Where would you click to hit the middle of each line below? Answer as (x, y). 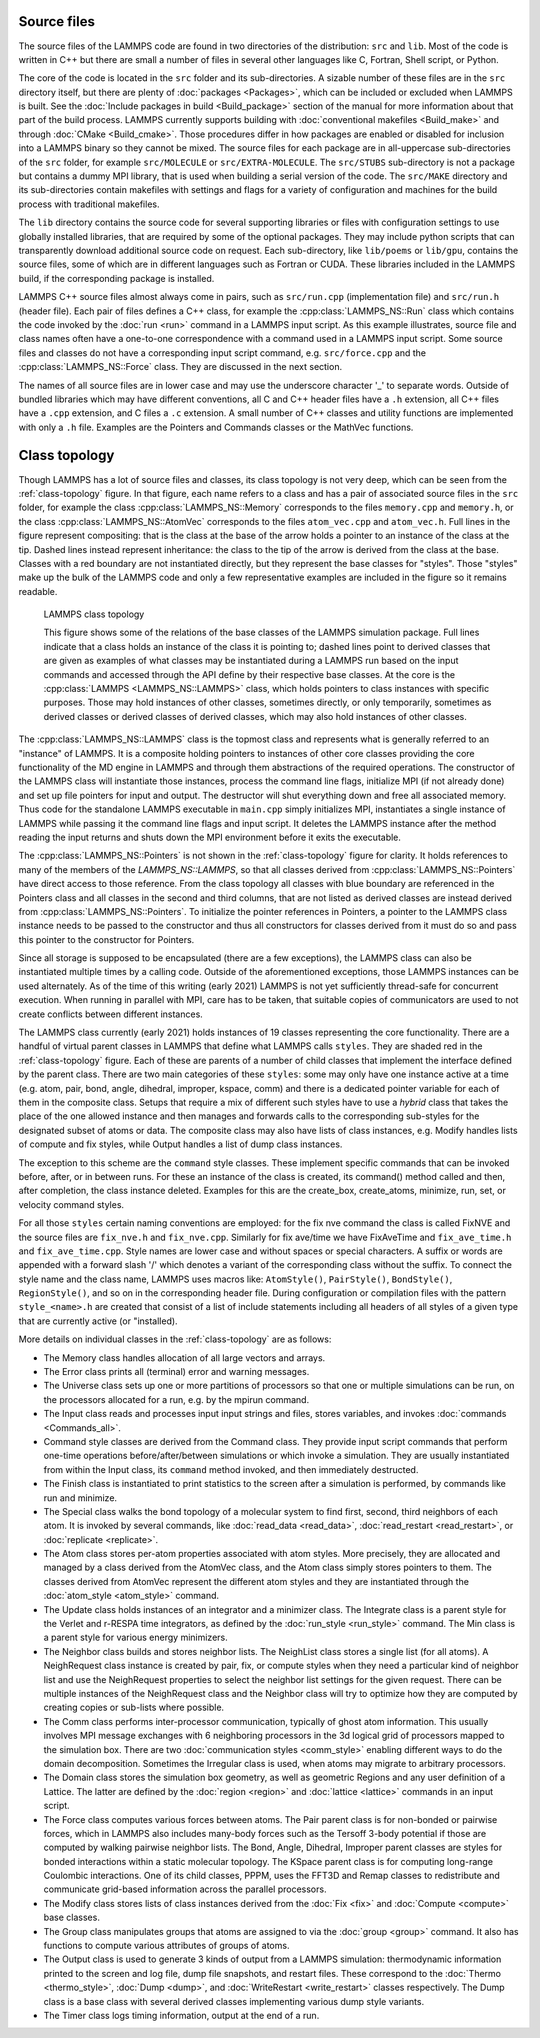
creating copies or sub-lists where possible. (134, 1707)
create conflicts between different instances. (111, 1014)
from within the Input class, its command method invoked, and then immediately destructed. (231, 1469)
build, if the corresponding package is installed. (116, 278)
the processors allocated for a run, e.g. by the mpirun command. (176, 1399)
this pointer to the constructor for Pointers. (106, 939)
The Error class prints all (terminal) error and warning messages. (176, 1372)
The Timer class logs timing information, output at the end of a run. (181, 2015)
